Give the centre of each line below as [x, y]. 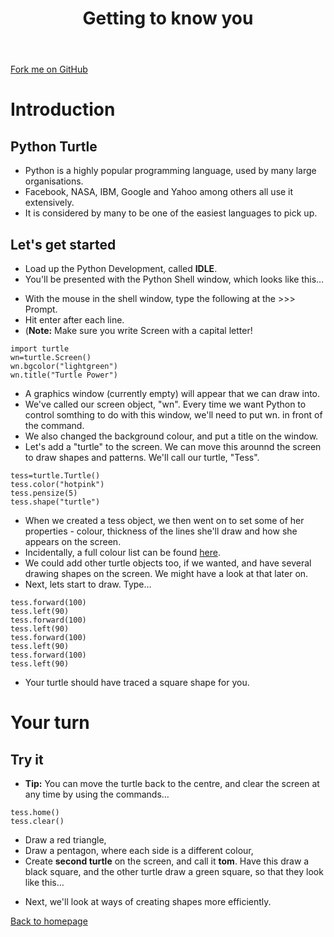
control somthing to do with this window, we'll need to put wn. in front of [173, 415]
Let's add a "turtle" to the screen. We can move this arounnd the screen [173, 446]
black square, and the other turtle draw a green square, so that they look [174, 871]
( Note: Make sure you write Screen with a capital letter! [138, 330]
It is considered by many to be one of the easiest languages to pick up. [171, 213]
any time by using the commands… [97, 794]
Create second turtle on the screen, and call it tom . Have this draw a [167, 861]
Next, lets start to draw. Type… [88, 584]
